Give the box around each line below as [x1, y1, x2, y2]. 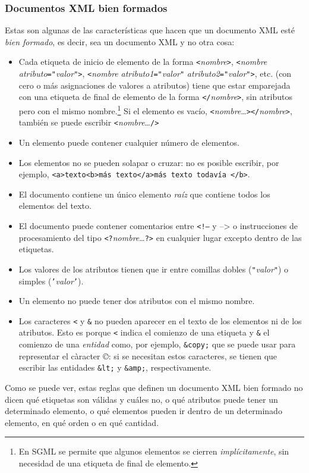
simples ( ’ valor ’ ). [18, 274, 84, 287]
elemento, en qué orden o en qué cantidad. [5, 416, 159, 428]
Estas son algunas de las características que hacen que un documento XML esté [5, 24, 295, 36]
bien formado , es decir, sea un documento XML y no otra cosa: [5, 35, 235, 48]
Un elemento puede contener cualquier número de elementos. [18, 136, 239, 148]
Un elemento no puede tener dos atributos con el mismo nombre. [18, 295, 255, 307]
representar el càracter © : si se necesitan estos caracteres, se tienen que [18, 349, 278, 362]
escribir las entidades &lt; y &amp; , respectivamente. [18, 361, 212, 374]
